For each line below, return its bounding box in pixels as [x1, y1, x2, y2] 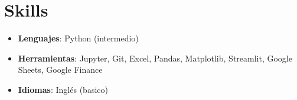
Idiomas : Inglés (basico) [18, 83, 108, 95]
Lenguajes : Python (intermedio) [18, 32, 139, 44]
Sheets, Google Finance [18, 63, 103, 76]
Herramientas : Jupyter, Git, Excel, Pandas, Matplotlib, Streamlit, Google [18, 51, 292, 64]
